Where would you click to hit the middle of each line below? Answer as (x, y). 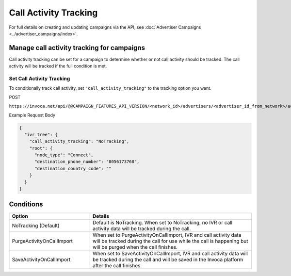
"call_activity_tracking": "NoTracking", (79, 141)
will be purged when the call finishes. (135, 247)
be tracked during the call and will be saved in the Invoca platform (168, 260)
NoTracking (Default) (36, 226)
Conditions (26, 204)
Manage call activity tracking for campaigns (77, 48)
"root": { (41, 148)
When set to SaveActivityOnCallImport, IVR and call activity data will (170, 253)
